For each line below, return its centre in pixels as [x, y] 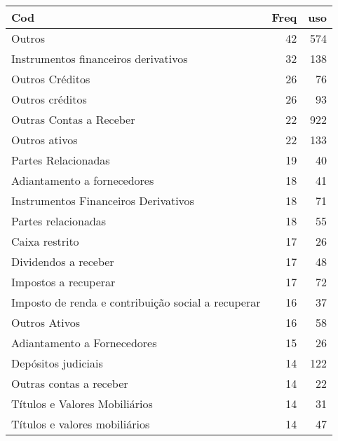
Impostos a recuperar [63, 282]
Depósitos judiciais [57, 363]
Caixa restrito [45, 241]
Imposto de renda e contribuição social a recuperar [136, 302]
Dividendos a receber [63, 261]
